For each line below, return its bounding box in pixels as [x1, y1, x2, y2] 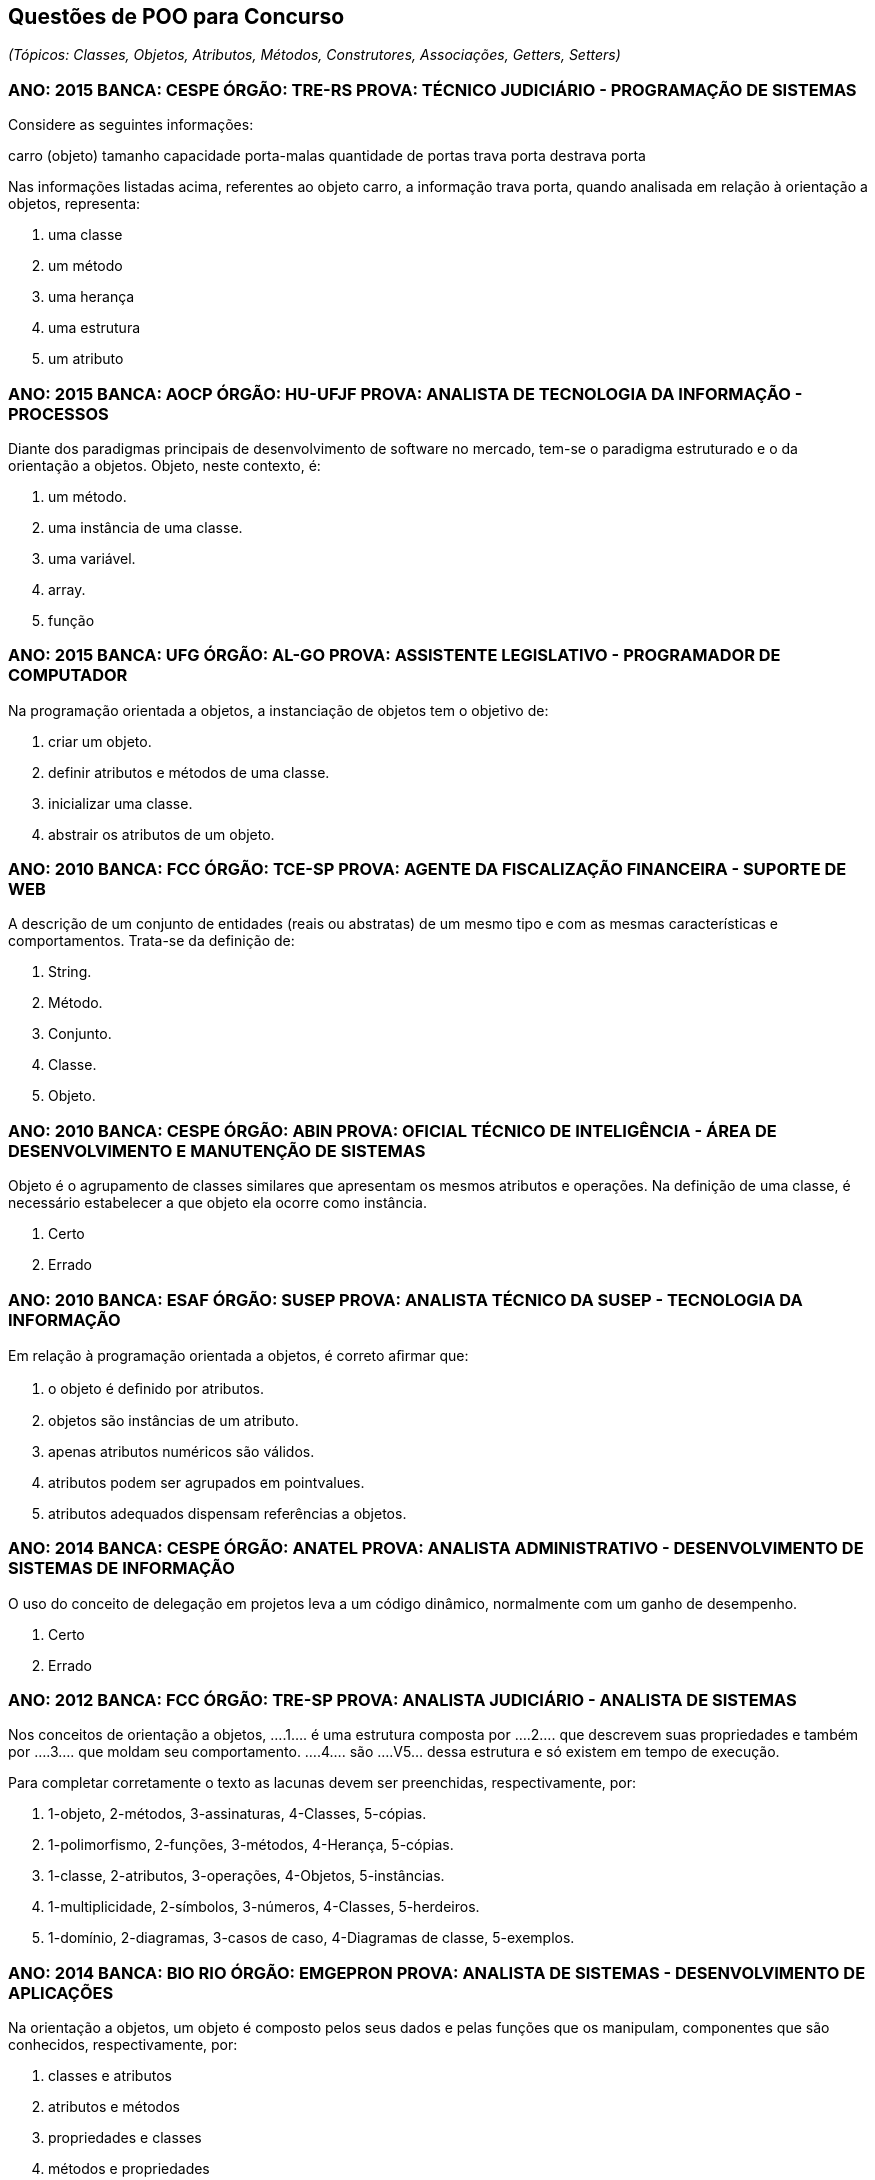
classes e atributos [48, 2067, 172, 2085]
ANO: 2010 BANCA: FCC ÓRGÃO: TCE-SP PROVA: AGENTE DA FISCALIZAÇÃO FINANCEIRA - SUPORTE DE [8, 859, 847, 880]
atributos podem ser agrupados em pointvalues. [48, 1473, 365, 1491]
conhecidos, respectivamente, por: [8, 2036, 238, 2054]
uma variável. [48, 549, 136, 567]
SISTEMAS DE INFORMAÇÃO [8, 1558, 235, 1579]
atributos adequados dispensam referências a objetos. [48, 1504, 407, 1522]
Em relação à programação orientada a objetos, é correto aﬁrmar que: [8, 1346, 469, 1364]
